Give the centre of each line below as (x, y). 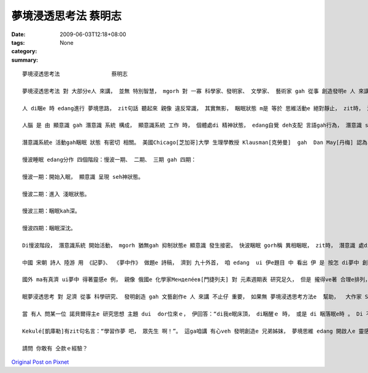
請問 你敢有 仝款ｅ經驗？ (55, 348)
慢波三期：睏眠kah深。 (52, 211)
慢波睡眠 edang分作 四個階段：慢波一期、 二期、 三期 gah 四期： (109, 160)
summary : (25, 60)
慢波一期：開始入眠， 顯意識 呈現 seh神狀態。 (83, 177)
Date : (18, 34)
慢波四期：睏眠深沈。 (49, 228)
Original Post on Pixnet (40, 362)
